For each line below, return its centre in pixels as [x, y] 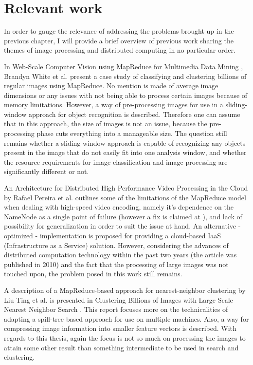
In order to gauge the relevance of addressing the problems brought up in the [119, 31]
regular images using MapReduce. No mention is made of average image [111, 86]
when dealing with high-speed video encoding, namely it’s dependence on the [119, 207]
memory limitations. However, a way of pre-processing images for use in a [114, 105]
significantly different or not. [46, 171]
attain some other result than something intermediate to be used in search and [121, 347]
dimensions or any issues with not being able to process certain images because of [126, 95]
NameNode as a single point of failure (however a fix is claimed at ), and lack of [123, 216]
